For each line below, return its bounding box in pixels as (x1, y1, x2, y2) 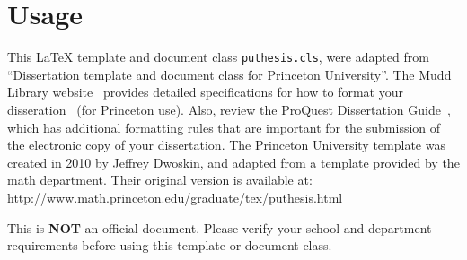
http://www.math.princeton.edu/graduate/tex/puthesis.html (7, 187, 343, 206)
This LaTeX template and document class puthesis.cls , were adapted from (7, 48, 429, 66)
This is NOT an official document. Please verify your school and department (7, 218, 432, 237)
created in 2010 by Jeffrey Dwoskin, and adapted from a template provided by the (7, 152, 460, 171)
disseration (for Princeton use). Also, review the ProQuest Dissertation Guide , (7, 100, 451, 118)
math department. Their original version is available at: (7, 170, 313, 189)
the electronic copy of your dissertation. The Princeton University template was (7, 135, 445, 154)
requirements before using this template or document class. (7, 236, 332, 255)
